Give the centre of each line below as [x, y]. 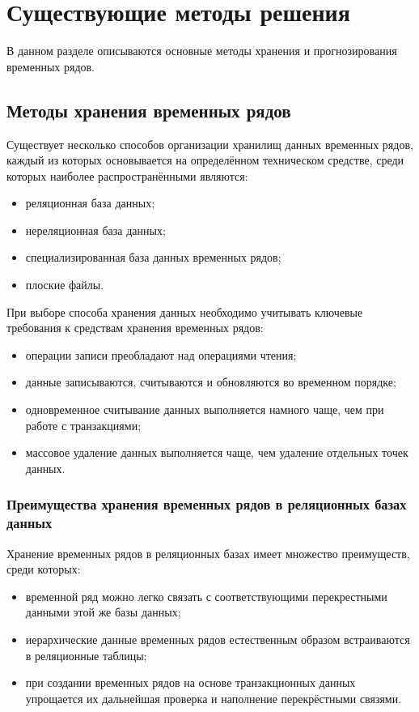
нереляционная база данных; [95, 230]
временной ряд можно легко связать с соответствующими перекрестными [206, 596]
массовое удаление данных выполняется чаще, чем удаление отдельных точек [217, 452]
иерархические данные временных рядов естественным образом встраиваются [218, 639]
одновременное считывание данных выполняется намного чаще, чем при [205, 409]
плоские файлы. [65, 285]
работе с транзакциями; [83, 425]
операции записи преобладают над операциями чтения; [161, 354]
